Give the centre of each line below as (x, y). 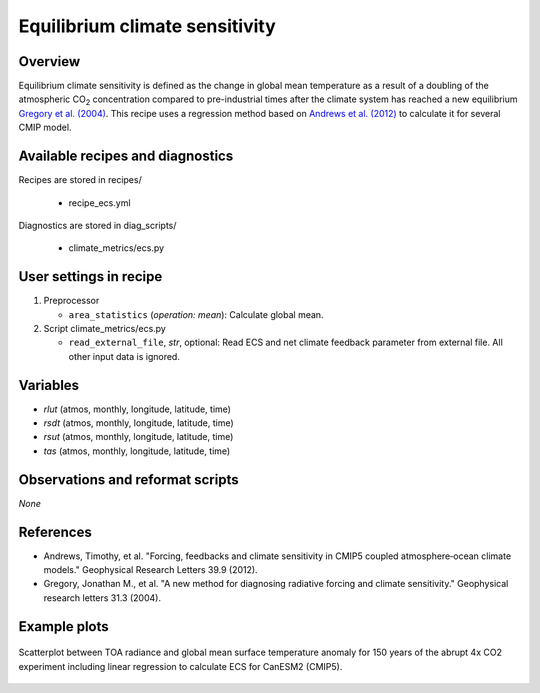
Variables (49, 385)
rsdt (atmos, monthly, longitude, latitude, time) (138, 423)
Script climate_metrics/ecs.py (105, 328)
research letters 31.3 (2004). (102, 597)
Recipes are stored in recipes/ (80, 180)
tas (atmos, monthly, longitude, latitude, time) (137, 451)
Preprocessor (71, 301)
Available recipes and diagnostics (126, 156)
